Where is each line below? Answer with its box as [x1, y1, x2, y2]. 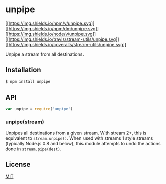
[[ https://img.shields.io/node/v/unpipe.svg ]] [5, 31, 96, 37]
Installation [5, 66, 41, 74]
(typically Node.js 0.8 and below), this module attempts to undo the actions [5, 140, 161, 146]
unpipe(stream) [5, 118, 44, 125]
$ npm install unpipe [5, 79, 51, 84]
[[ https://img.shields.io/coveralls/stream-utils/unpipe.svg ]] [5, 41, 127, 47]
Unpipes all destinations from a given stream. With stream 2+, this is [5, 130, 147, 136]
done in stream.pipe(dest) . [5, 146, 62, 152]
